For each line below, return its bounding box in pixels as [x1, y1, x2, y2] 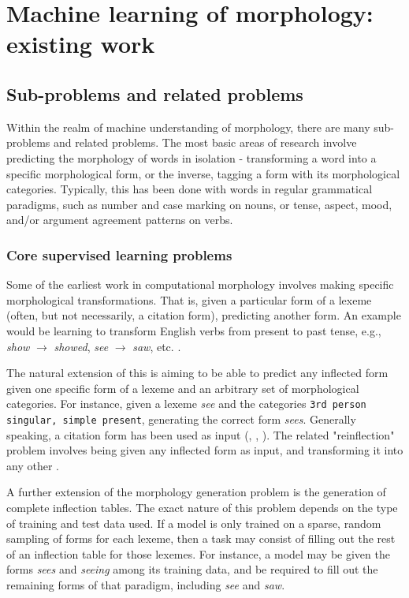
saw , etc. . [132, 338, 181, 354]
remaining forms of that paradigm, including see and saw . [6, 576, 285, 592]
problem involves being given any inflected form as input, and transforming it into [6, 442, 403, 458]
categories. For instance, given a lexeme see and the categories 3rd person [6, 395, 366, 412]
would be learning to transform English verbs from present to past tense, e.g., [6, 322, 381, 338]
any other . [6, 457, 59, 473]
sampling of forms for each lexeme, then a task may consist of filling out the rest [6, 530, 396, 547]
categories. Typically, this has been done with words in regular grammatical [6, 181, 373, 197]
